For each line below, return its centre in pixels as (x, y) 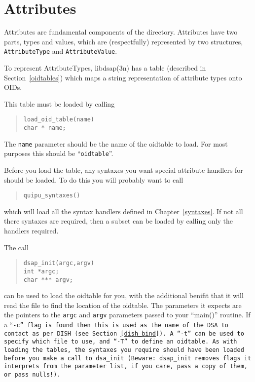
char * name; (45, 128)
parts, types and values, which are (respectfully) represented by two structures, (124, 41)
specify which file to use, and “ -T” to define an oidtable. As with (121, 342)
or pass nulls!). (32, 374)
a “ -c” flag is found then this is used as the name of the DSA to (116, 324)
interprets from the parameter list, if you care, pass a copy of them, (126, 366)
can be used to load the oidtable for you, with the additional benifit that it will (124, 295)
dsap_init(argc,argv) (59, 263)
